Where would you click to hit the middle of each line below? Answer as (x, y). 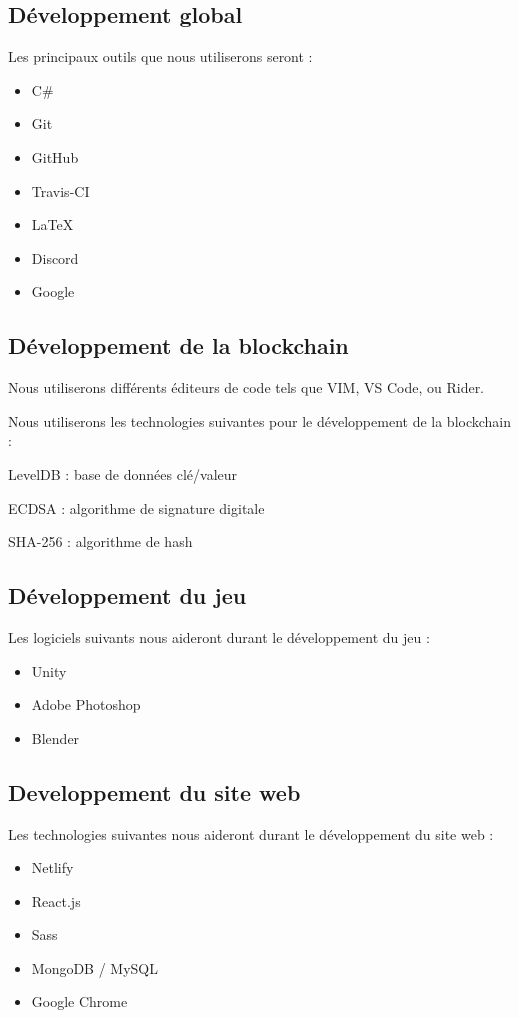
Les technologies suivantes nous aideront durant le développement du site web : (251, 833)
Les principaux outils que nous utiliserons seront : (160, 56)
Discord (55, 257)
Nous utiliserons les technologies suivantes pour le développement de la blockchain (260, 420)
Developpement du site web (154, 791)
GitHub (55, 156)
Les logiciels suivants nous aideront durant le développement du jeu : (219, 636)
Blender (55, 737)
